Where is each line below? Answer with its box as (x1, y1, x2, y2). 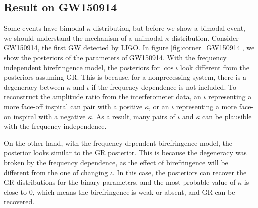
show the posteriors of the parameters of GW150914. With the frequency (4, 52, 227, 62)
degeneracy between (4, 81, 65, 92)
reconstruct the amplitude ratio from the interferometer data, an (4, 91, 201, 102)
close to (4, 186, 27, 197)
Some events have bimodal (4, 23, 85, 33)
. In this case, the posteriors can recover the (112, 167, 247, 177)
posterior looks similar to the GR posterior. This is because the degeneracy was (4, 147, 247, 158)
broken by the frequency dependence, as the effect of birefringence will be (4, 157, 228, 167)
